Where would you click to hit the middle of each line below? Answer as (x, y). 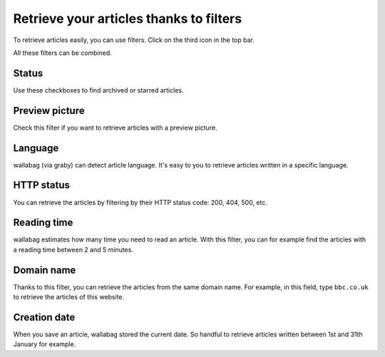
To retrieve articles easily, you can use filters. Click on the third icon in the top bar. (134, 40)
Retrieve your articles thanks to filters (128, 19)
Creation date (44, 317)
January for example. (45, 344)
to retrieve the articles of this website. (69, 297)
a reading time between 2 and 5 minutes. (73, 249)
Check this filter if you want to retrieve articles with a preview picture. (115, 128)
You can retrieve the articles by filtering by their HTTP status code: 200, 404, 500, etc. (140, 202)
